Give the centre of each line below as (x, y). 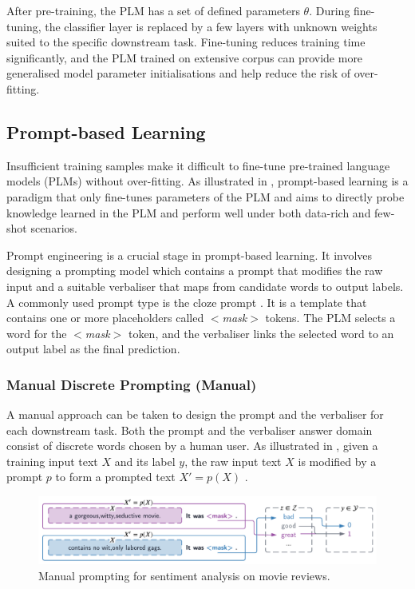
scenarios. (54, 228)
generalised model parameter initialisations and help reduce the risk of (179, 73)
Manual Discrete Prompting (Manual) (132, 384)
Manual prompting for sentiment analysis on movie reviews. (184, 575)
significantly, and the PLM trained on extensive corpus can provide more (185, 57)
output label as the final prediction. (93, 349)
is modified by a (337, 461)
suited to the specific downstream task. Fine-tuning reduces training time (186, 42)
